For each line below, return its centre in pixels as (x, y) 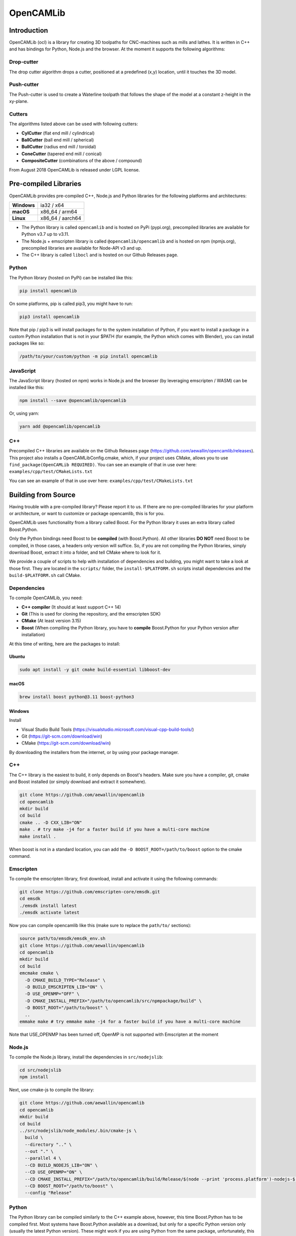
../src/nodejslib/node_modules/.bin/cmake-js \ (78, 1130)
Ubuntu (17, 656)
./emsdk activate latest (50, 913)
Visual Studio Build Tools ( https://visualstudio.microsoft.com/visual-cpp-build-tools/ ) (108, 729)
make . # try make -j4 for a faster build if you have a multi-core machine (114, 830)
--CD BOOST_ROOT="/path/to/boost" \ (69, 1186)
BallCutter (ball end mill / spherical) (58, 140)
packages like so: (27, 343)
